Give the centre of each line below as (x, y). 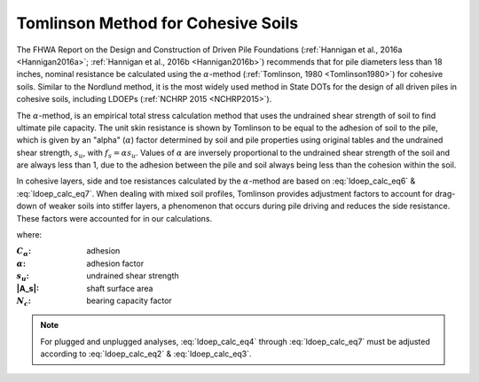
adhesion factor (115, 263)
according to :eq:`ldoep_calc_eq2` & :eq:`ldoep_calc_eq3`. (146, 354)
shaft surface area (120, 288)
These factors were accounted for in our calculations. (114, 218)
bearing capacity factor (129, 300)
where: (29, 235)
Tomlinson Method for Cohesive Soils (157, 23)
